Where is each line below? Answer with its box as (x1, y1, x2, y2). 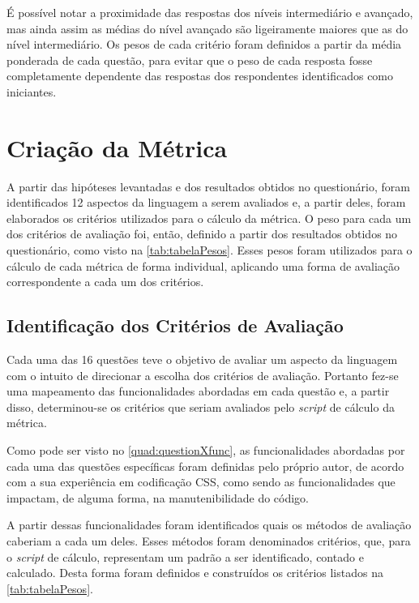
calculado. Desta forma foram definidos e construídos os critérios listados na (6, 564, 383, 581)
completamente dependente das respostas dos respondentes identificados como (6, 67, 394, 84)
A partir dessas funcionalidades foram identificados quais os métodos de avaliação (6, 516, 412, 533)
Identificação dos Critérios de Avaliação (6, 313, 344, 338)
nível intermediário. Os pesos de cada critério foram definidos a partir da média (6, 36, 402, 53)
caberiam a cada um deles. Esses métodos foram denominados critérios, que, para (6, 532, 411, 549)
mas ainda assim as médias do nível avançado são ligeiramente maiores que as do (6, 19, 408, 36)
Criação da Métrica (6, 130, 228, 164)
